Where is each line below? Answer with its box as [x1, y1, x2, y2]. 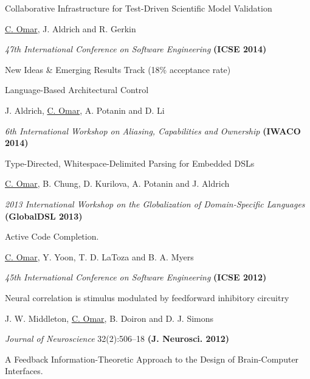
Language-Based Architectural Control [5, 83, 149, 96]
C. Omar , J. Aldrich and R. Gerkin [5, 22, 136, 35]
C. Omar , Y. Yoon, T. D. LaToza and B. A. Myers [5, 250, 194, 263]
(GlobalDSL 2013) [5, 209, 83, 222]
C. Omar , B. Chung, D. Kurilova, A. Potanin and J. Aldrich [5, 177, 230, 190]
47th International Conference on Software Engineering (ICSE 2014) [5, 43, 267, 55]
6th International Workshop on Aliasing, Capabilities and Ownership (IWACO [5, 124, 301, 137]
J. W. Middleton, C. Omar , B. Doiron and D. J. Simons [5, 311, 214, 324]
